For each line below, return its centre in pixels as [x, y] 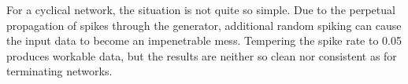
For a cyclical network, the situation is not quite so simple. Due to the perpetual [201, 9]
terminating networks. [59, 71]
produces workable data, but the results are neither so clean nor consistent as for [202, 55]
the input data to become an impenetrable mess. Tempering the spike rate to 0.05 [204, 40]
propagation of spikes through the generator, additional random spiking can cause [204, 25]
